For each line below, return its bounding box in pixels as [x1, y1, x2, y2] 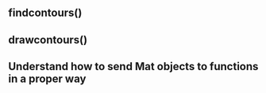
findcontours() [8, 6, 83, 20]
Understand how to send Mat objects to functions [8, 60, 259, 73]
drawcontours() [8, 33, 88, 46]
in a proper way [8, 73, 87, 86]
